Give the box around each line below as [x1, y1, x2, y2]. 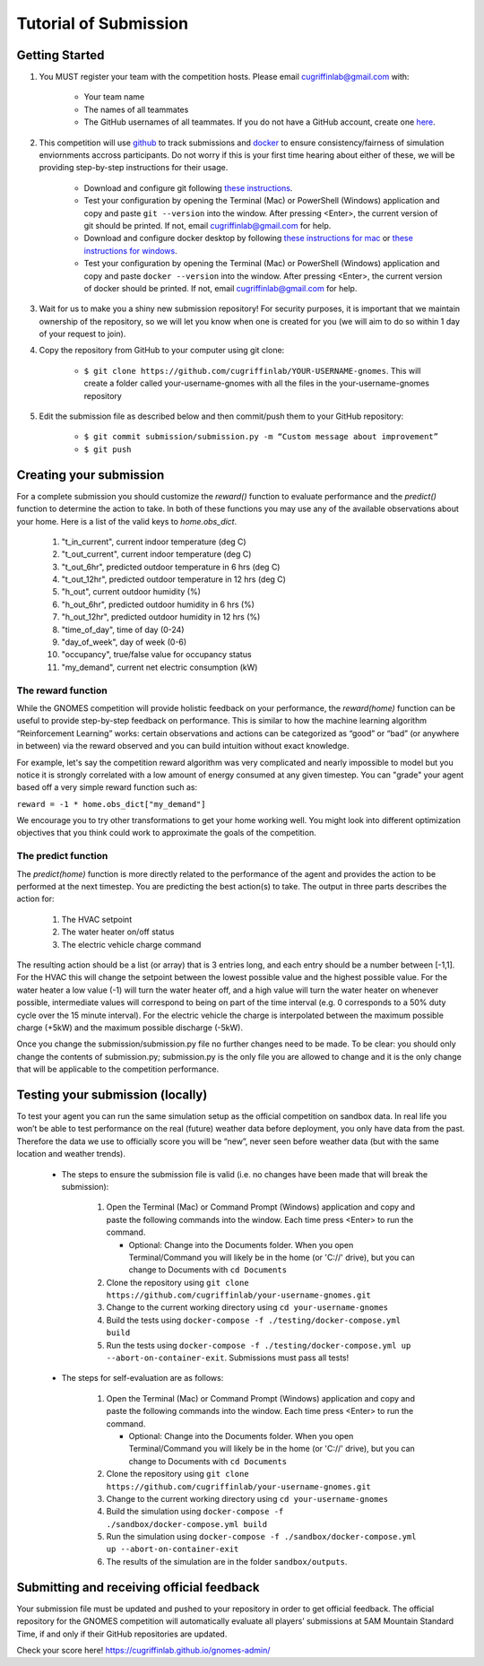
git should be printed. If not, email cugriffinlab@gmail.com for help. [83, 220, 332, 230]
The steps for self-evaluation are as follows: [61, 1373, 224, 1384]
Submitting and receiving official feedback [16, 1579, 260, 1595]
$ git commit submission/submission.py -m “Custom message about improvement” [83, 431, 439, 442]
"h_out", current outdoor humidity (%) [61, 586, 202, 597]
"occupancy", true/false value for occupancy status [61, 649, 252, 660]
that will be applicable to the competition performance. [16, 1063, 220, 1075]
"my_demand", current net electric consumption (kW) [61, 662, 258, 672]
